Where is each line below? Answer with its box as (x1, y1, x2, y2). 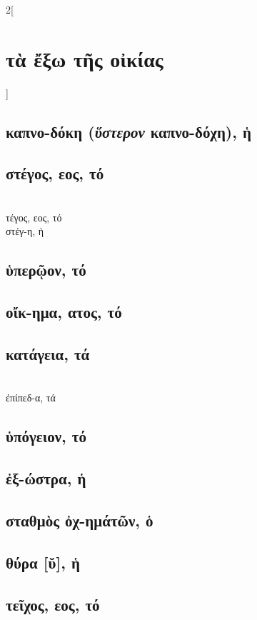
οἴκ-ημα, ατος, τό (6, 301, 122, 323)
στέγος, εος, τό (6, 162, 104, 184)
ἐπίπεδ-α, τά (6, 390, 56, 405)
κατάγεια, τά (6, 343, 90, 365)
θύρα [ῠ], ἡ (6, 551, 80, 573)
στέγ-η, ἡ (6, 224, 44, 239)
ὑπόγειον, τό (6, 425, 87, 447)
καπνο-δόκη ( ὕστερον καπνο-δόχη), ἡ (6, 120, 251, 142)
